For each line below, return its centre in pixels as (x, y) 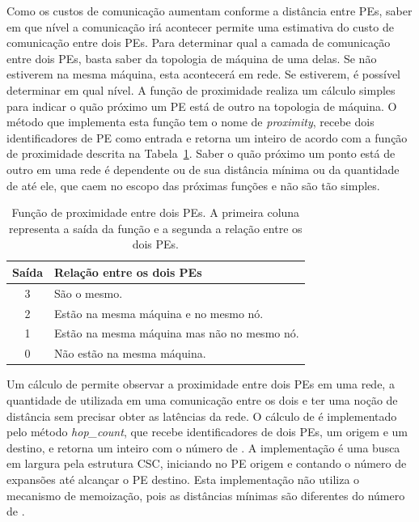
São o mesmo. (89, 293)
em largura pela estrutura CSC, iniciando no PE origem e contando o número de (207, 463)
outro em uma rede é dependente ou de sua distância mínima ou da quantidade (203, 169)
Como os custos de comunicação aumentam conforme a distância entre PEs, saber (209, 11)
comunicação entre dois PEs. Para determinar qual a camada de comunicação (199, 42)
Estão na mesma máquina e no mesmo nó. (159, 313)
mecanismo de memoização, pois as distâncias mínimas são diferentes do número (206, 495)
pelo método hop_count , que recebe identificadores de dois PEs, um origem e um (207, 432)
